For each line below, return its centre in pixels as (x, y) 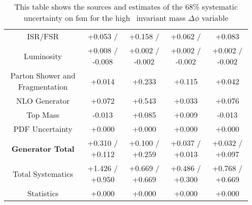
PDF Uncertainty (43, 129)
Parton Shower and (43, 75)
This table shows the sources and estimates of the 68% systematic (126, 7)
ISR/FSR (43, 36)
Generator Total (43, 148)
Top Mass (43, 115)
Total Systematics (43, 173)
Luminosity (43, 56)
